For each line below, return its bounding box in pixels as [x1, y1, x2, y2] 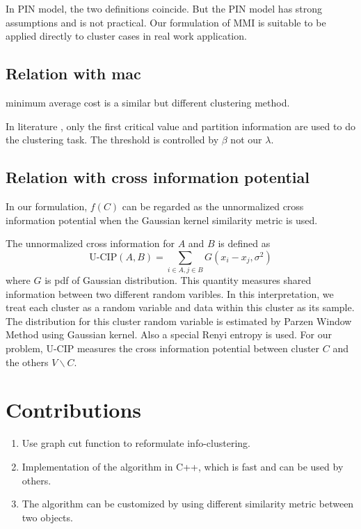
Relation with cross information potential [6, 166, 310, 188]
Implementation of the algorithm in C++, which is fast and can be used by [22, 459, 344, 473]
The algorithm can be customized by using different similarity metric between [22, 496, 354, 511]
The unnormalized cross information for [6, 236, 175, 251]
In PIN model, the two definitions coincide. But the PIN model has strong [6, 1, 323, 15]
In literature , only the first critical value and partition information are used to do [6, 118, 355, 133]
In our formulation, [6, 198, 88, 213]
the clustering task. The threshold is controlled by [6, 132, 219, 147]
